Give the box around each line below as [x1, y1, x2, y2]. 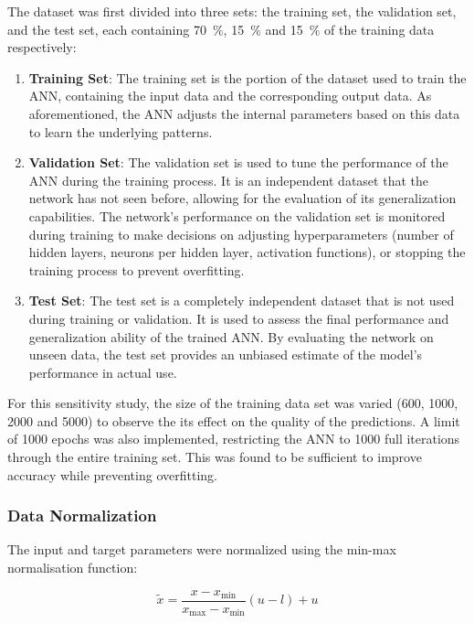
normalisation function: [7, 558, 138, 577]
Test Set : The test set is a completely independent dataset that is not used [28, 291, 455, 310]
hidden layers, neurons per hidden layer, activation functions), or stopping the [28, 242, 466, 262]
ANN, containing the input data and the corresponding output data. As [28, 86, 432, 105]
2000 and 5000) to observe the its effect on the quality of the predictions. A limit [7, 411, 460, 430]
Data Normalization [7, 504, 157, 527]
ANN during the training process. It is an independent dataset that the [28, 170, 428, 189]
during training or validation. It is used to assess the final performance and [28, 308, 449, 328]
